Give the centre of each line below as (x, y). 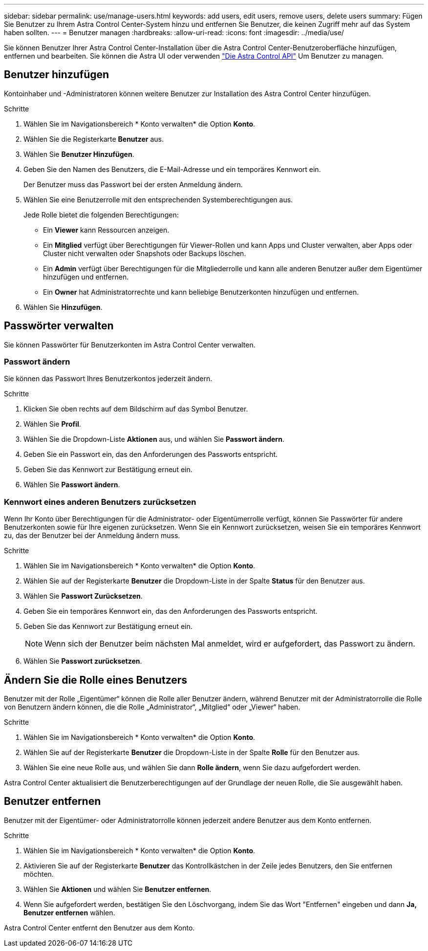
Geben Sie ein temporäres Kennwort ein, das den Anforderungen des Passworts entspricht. (171, 611)
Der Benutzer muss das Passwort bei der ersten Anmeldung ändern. (133, 184)
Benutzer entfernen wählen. (69, 912)
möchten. (39, 874)
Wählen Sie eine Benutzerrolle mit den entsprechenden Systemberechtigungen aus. (158, 199)
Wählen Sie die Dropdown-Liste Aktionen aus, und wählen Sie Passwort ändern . (154, 439)
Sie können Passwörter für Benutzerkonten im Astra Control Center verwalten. (130, 345)
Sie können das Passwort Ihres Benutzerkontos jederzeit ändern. (108, 379)
